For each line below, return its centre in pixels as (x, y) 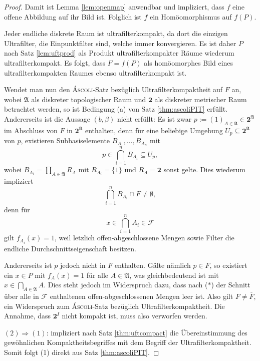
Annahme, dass (28, 316)
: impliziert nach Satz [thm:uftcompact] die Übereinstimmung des (147, 332)
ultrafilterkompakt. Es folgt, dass (55, 62)
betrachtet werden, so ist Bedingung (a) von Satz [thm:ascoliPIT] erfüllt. (116, 109)
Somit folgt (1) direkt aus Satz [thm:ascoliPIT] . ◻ (82, 352)
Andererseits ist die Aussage (47, 118)
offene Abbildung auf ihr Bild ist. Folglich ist (73, 16)
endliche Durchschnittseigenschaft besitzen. (70, 248)
